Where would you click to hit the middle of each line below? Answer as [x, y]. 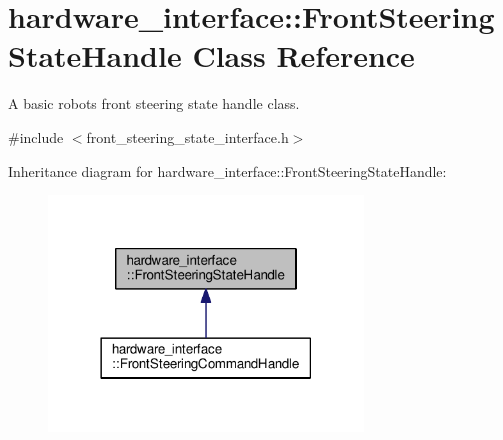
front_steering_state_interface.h [187, 136]
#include [36, 136]
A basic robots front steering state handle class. [154, 103]
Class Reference [303, 55]
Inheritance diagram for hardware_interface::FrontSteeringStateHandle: [227, 170]
